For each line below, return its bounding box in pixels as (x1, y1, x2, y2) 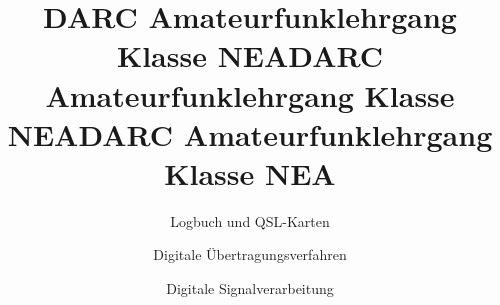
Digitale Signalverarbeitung (166, 278, 334, 299)
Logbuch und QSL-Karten (170, 210, 330, 231)
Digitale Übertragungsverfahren (153, 244, 347, 265)
